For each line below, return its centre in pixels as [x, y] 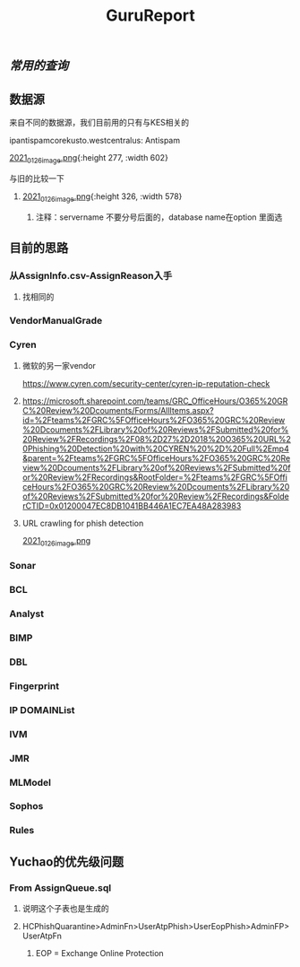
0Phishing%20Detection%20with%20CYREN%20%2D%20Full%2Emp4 [155, 449]
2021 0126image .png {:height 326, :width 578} [102, 197]
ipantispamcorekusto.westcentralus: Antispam [95, 140]
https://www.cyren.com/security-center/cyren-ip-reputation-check [146, 383]
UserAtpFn [42, 936]
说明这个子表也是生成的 [65, 909]
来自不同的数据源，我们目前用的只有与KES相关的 [99, 122]
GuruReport [150, 16]
